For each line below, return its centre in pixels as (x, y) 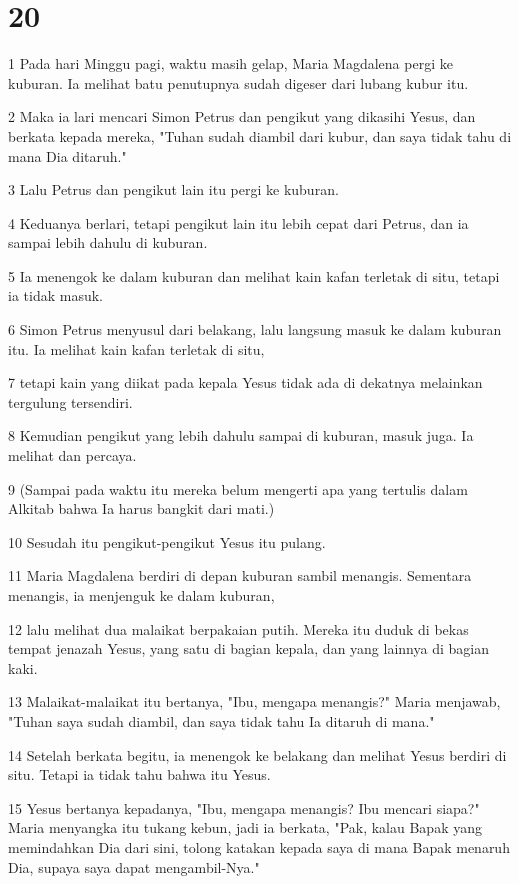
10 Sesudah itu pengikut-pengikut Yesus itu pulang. (167, 541)
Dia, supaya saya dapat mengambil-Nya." (134, 866)
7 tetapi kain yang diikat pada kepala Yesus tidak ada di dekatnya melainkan (245, 382)
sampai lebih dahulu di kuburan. (108, 242)
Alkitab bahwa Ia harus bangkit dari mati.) (141, 508)
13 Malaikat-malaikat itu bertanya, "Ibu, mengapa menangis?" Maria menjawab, (254, 701)
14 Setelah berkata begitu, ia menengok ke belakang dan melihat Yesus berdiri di (257, 754)
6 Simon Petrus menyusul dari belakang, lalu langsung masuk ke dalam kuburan (255, 329)
